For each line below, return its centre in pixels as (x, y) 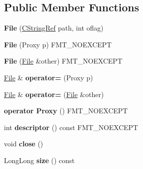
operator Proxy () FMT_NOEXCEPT (66, 111)
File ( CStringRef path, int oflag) (54, 28)
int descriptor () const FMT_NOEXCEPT (71, 127)
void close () (24, 144)
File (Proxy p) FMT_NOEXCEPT (58, 44)
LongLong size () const (39, 160)
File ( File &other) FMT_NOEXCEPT (63, 61)
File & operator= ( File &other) (54, 94)
